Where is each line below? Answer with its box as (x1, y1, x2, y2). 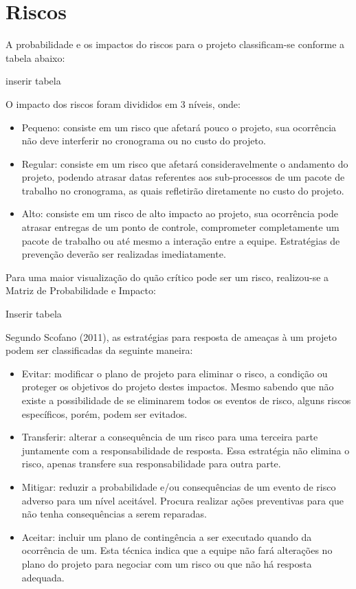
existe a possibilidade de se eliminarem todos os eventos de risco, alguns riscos (21, 393, 351, 407)
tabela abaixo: (5, 50, 65, 65)
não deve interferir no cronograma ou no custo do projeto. (21, 133, 266, 148)
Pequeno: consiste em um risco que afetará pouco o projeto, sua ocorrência (21, 120, 337, 134)
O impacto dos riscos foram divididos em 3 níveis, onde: (5, 96, 241, 111)
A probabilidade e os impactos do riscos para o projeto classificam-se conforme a (5, 37, 345, 52)
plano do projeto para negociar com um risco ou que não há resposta (21, 556, 312, 570)
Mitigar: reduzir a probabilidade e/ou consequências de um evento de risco (21, 479, 336, 493)
